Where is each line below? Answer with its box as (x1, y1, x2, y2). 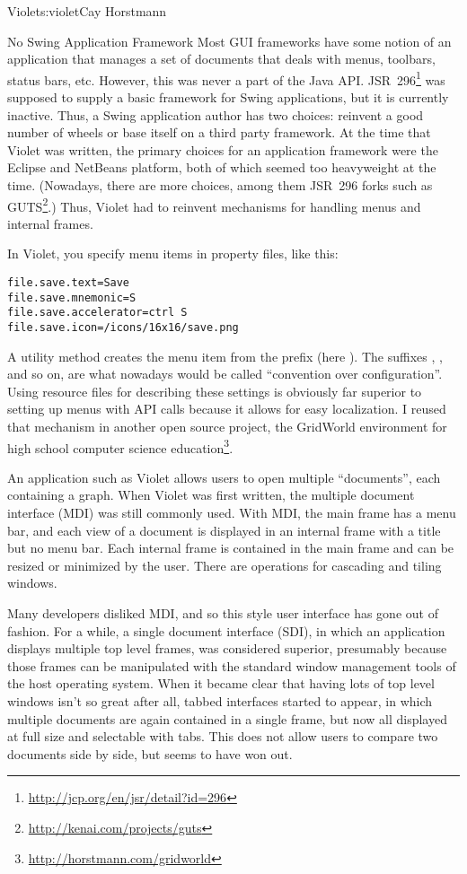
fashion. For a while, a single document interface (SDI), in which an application (7, 621, 445, 640)
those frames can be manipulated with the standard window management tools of (7, 656, 456, 675)
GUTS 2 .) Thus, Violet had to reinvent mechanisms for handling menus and (7, 194, 421, 215)
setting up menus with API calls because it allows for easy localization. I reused (7, 399, 446, 418)
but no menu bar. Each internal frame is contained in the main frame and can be (7, 538, 454, 557)
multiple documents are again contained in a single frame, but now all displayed (7, 709, 447, 728)
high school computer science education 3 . (7, 435, 233, 457)
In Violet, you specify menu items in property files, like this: (7, 244, 339, 263)
